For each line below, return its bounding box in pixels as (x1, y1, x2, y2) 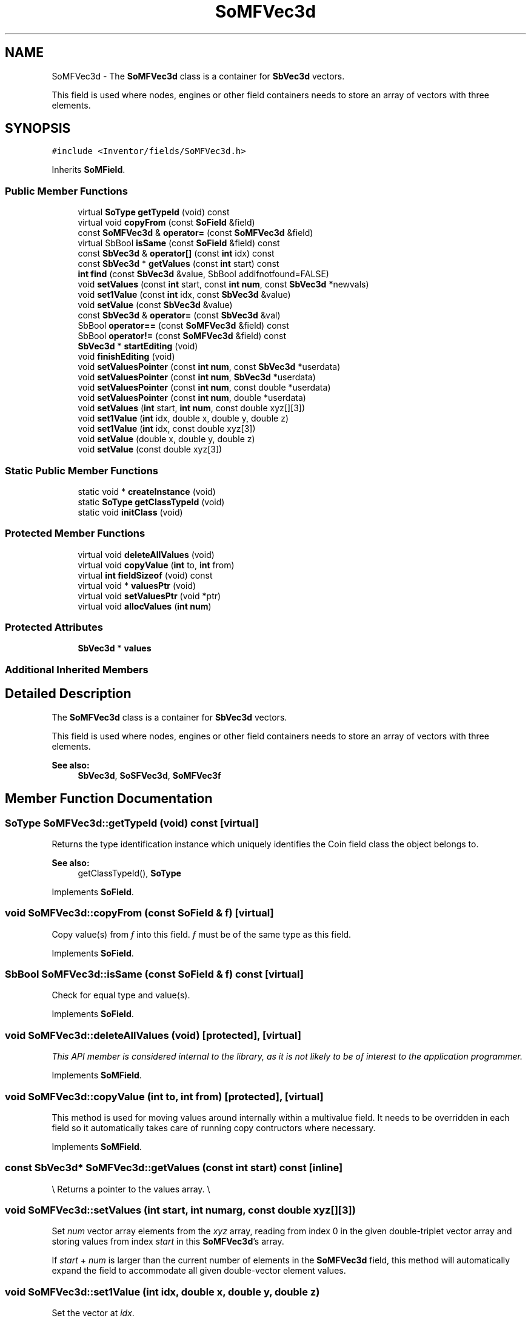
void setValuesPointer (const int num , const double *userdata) (78, 382, 331, 393)
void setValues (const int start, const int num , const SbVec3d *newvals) (78, 279, 369, 290)
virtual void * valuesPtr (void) (78, 580, 196, 591)
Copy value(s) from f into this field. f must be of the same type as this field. (52, 929, 352, 939)
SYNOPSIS (5, 121, 71, 136)
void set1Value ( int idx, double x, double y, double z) (78, 413, 289, 424)
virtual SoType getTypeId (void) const (78, 207, 230, 218)
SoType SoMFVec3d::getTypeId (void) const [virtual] (5, 816, 259, 829)
